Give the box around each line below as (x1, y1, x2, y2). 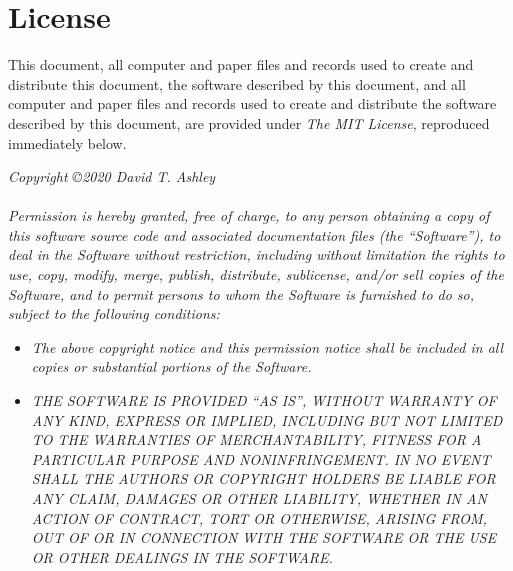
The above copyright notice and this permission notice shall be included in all (31, 336, 504, 357)
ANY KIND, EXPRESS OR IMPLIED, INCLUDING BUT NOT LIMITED (31, 409, 503, 430)
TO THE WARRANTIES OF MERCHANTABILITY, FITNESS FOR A (31, 429, 482, 450)
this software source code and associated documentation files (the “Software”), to (8, 224, 501, 245)
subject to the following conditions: (8, 303, 220, 324)
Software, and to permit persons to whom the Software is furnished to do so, (8, 283, 475, 304)
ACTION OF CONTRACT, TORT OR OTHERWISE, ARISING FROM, (31, 507, 487, 528)
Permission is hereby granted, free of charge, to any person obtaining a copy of (8, 205, 490, 226)
